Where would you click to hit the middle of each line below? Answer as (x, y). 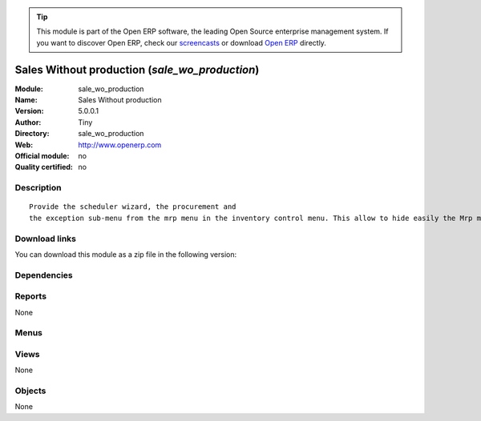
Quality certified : (44, 167)
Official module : (42, 156)
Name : (26, 100)
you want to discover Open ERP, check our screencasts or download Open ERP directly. (181, 42)
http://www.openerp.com (120, 145)
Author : (28, 122)
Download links (45, 239)
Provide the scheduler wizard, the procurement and (133, 207)
